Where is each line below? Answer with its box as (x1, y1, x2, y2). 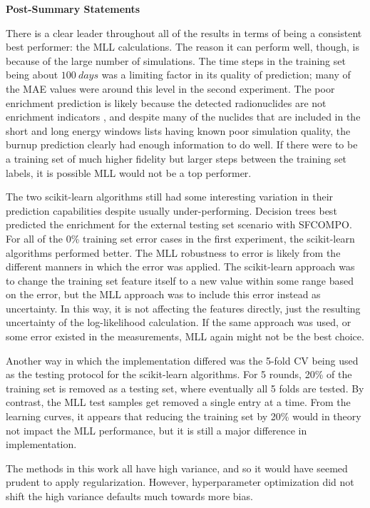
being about (6, 67, 58, 82)
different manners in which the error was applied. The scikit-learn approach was (6, 259, 355, 274)
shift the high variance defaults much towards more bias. (6, 489, 253, 503)
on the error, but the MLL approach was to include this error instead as (6, 287, 321, 302)
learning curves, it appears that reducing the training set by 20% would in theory (6, 409, 361, 424)
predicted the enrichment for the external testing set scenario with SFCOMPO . (6, 217, 352, 232)
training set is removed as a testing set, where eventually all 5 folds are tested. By (6, 380, 364, 395)
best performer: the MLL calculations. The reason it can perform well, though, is (6, 39, 360, 54)
